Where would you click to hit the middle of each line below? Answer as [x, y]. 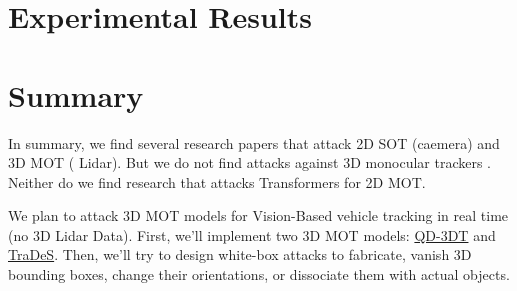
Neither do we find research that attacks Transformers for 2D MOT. [217, 181]
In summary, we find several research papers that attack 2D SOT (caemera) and [254, 142]
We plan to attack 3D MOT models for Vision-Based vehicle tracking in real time [258, 215]
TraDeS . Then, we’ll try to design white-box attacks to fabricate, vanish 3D [240, 254]
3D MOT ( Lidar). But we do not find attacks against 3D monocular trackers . [249, 162]
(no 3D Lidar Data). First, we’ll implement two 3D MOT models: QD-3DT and [252, 234]
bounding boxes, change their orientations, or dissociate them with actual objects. [259, 274]
